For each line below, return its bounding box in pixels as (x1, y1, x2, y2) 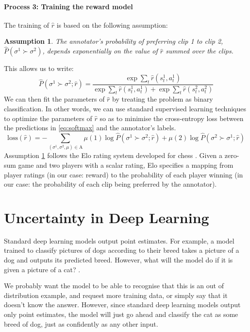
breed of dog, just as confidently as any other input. (4, 318, 158, 329)
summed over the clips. (166, 46, 233, 56)
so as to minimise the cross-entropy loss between (100, 113, 244, 123)
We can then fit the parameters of (4, 94, 105, 104)
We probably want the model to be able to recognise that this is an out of (4, 280, 224, 291)
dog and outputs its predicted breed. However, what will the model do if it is (4, 255, 233, 265)
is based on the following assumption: (56, 19, 168, 30)
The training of (4, 19, 50, 30)
